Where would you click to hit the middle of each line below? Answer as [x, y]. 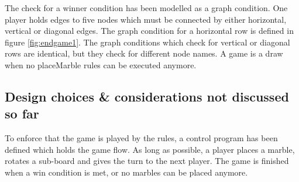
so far [22, 113]
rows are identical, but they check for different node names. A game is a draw [144, 53]
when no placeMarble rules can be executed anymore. [101, 64]
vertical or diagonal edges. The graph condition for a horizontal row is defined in [149, 31]
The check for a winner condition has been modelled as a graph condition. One [146, 8]
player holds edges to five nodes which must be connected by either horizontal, [146, 19]
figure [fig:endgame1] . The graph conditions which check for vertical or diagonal [147, 42]
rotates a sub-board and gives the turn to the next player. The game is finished [147, 161]
